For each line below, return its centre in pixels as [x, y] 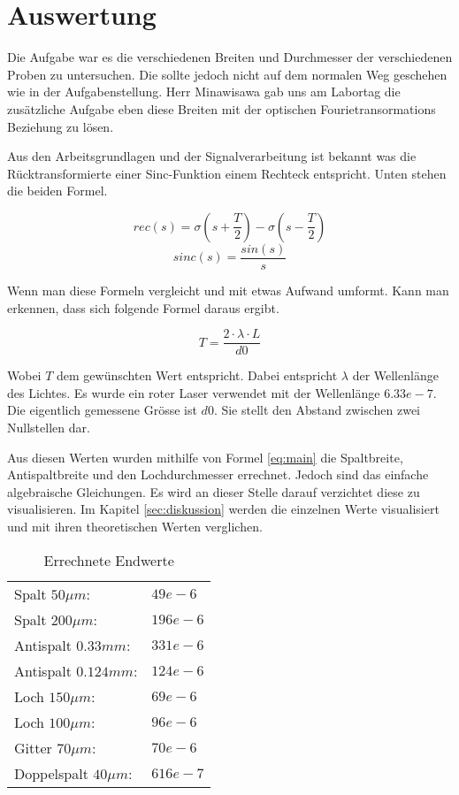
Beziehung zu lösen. [61, 126]
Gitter [33, 747]
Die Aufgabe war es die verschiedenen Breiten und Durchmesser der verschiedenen [230, 57]
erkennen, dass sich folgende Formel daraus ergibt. [143, 307]
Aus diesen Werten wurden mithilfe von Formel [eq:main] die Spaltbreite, [205, 457]
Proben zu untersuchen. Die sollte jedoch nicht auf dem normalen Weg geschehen [227, 74]
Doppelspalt [51, 773]
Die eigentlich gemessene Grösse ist [102, 410]
